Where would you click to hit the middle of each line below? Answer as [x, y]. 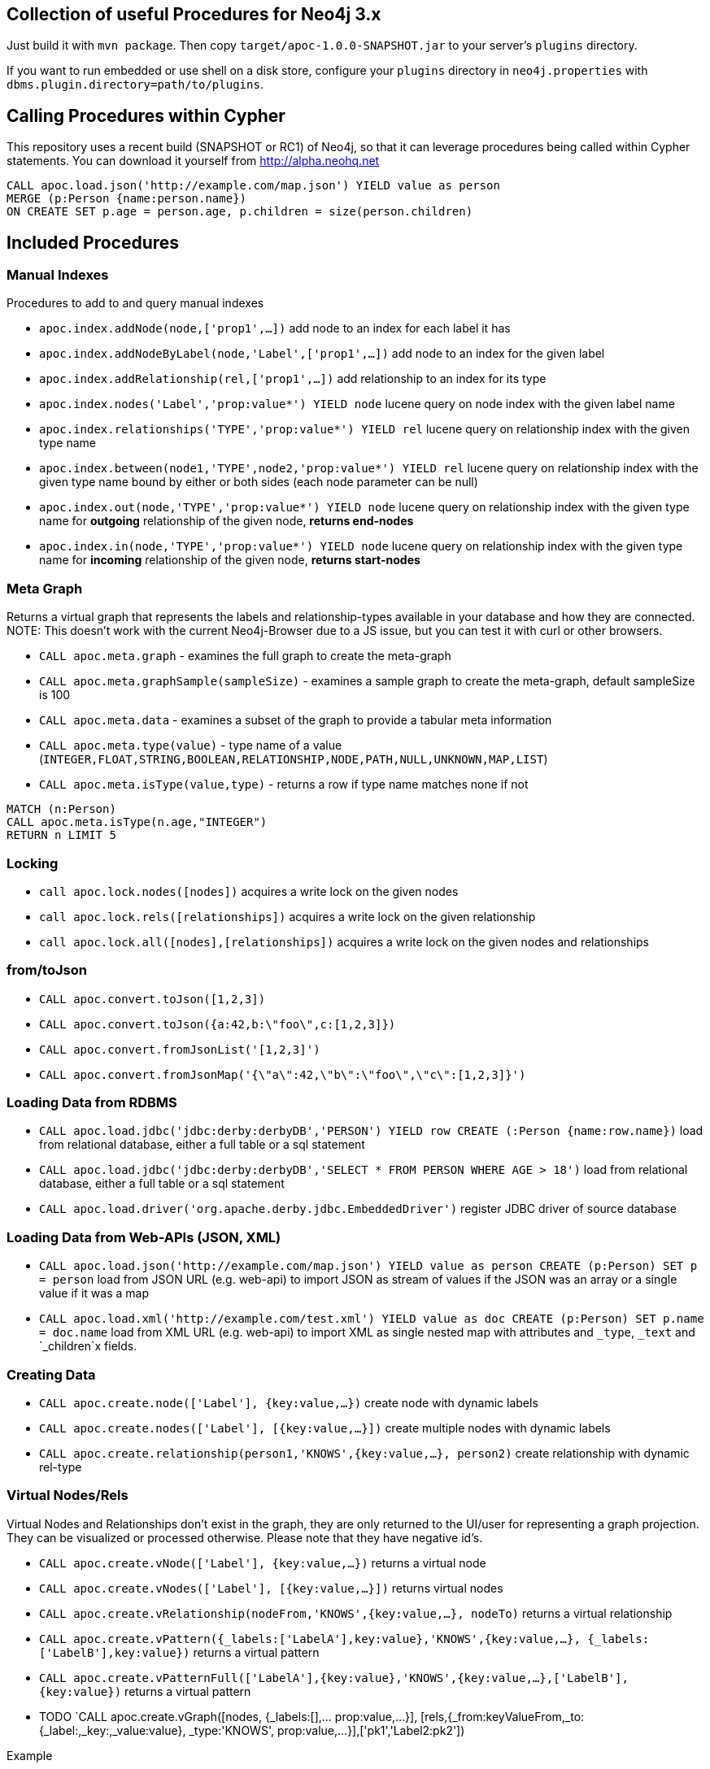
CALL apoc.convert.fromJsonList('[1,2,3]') [180, 1049]
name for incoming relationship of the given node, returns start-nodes [230, 560]
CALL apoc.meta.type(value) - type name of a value [191, 745]
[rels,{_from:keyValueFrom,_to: [503, 1716]
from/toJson [47, 970]
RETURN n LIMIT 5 [61, 835]
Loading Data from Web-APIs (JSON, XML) [144, 1237]
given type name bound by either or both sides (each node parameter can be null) [259, 482]
